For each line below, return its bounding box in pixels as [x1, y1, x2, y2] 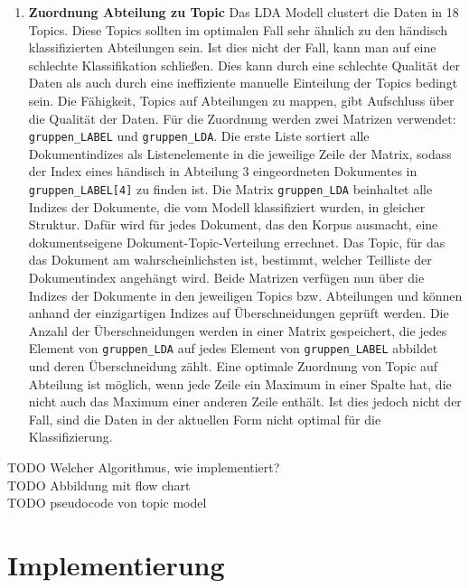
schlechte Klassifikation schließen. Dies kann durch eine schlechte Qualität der [28, 55, 460, 74]
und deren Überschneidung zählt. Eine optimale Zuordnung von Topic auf [28, 357, 438, 376]
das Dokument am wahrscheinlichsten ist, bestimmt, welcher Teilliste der [28, 250, 432, 269]
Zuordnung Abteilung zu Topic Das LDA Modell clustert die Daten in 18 [28, 3, 459, 21]
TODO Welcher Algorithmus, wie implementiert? [7, 458, 280, 477]
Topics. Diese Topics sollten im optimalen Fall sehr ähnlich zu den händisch [28, 20, 448, 39]
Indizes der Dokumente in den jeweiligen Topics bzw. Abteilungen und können [28, 285, 463, 304]
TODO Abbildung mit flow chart [7, 475, 191, 494]
